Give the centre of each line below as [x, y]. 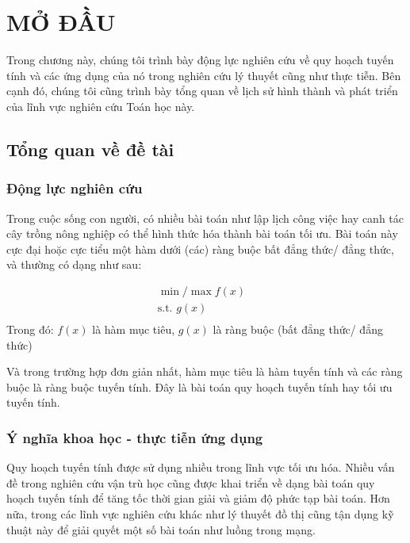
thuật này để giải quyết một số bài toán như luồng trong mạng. [161, 529]
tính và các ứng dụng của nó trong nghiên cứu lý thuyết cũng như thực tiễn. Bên [204, 75]
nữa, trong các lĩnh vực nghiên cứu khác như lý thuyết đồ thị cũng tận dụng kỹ [200, 513]
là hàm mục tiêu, [134, 329]
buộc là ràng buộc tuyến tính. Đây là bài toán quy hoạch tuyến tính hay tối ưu [199, 386]
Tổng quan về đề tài [90, 149]
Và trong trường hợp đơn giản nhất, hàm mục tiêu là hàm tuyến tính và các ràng [205, 371]
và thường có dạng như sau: [74, 264]
